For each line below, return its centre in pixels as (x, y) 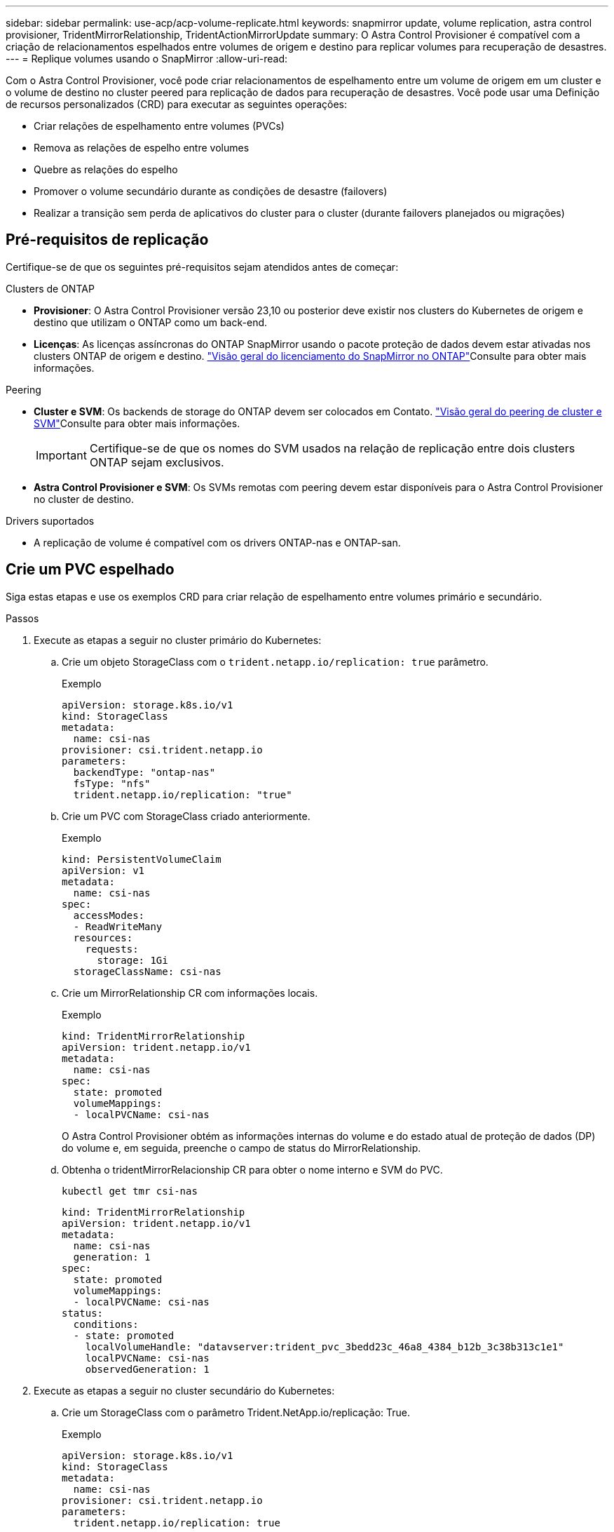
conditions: (106, 1324)
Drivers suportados (50, 520)
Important (61, 455)
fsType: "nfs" (112, 783)
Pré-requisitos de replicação (107, 240)
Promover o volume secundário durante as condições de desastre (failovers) (211, 191)
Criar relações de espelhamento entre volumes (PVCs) (159, 126)
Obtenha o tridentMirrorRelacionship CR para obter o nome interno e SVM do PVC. (252, 1169)
